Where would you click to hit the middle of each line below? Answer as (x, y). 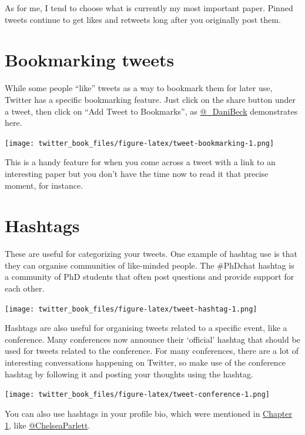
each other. (25, 288)
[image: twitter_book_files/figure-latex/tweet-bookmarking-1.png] (140, 143)
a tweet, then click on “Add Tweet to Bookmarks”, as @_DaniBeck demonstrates (151, 111)
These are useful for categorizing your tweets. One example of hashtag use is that (151, 254)
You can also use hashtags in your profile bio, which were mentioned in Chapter (148, 413)
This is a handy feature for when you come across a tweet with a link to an (140, 162)
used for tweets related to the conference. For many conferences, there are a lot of (152, 351)
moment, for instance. (44, 185)
